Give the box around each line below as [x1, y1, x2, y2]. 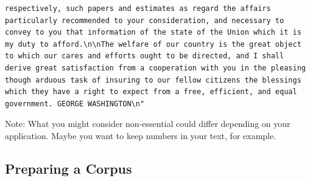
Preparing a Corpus [5, 159, 132, 177]
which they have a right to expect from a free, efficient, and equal [5, 87, 297, 97]
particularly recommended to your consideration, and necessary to [5, 16, 284, 25]
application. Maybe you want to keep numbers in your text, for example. [5, 129, 277, 142]
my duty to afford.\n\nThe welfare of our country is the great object [5, 39, 301, 49]
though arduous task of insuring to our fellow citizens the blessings [5, 75, 301, 84]
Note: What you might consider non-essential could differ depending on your [5, 117, 291, 130]
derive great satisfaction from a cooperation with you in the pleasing [5, 63, 306, 72]
